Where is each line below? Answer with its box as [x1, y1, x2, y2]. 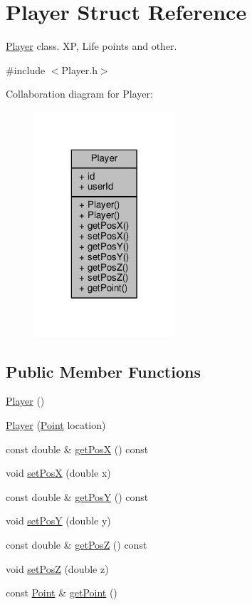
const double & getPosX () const [6, 441, 149, 456]
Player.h [61, 62, 98, 77]
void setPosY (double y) [6, 513, 111, 528]
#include [6, 62, 46, 77]
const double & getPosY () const [6, 489, 149, 504]
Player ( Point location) [6, 418, 106, 433]
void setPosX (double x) [6, 465, 111, 480]
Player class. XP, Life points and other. [6, 38, 177, 53]
